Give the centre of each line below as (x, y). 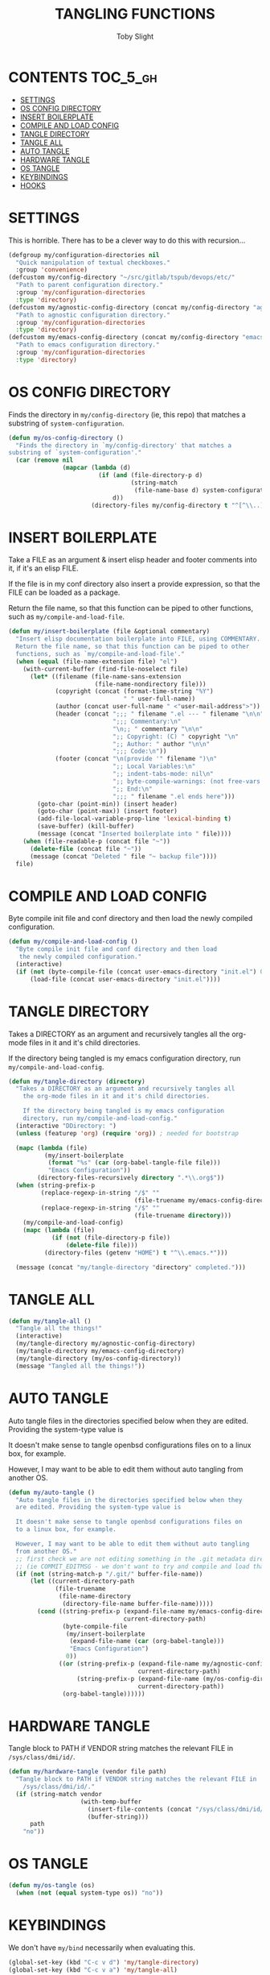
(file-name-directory (95, 1596)
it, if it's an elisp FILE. (43, 568)
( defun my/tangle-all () (50, 1321)
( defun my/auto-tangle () (51, 1492)
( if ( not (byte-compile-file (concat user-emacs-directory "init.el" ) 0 (140, 972)
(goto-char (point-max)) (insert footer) (108, 811)
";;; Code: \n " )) (139, 751)
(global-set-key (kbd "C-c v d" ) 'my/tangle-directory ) (104, 1962)
